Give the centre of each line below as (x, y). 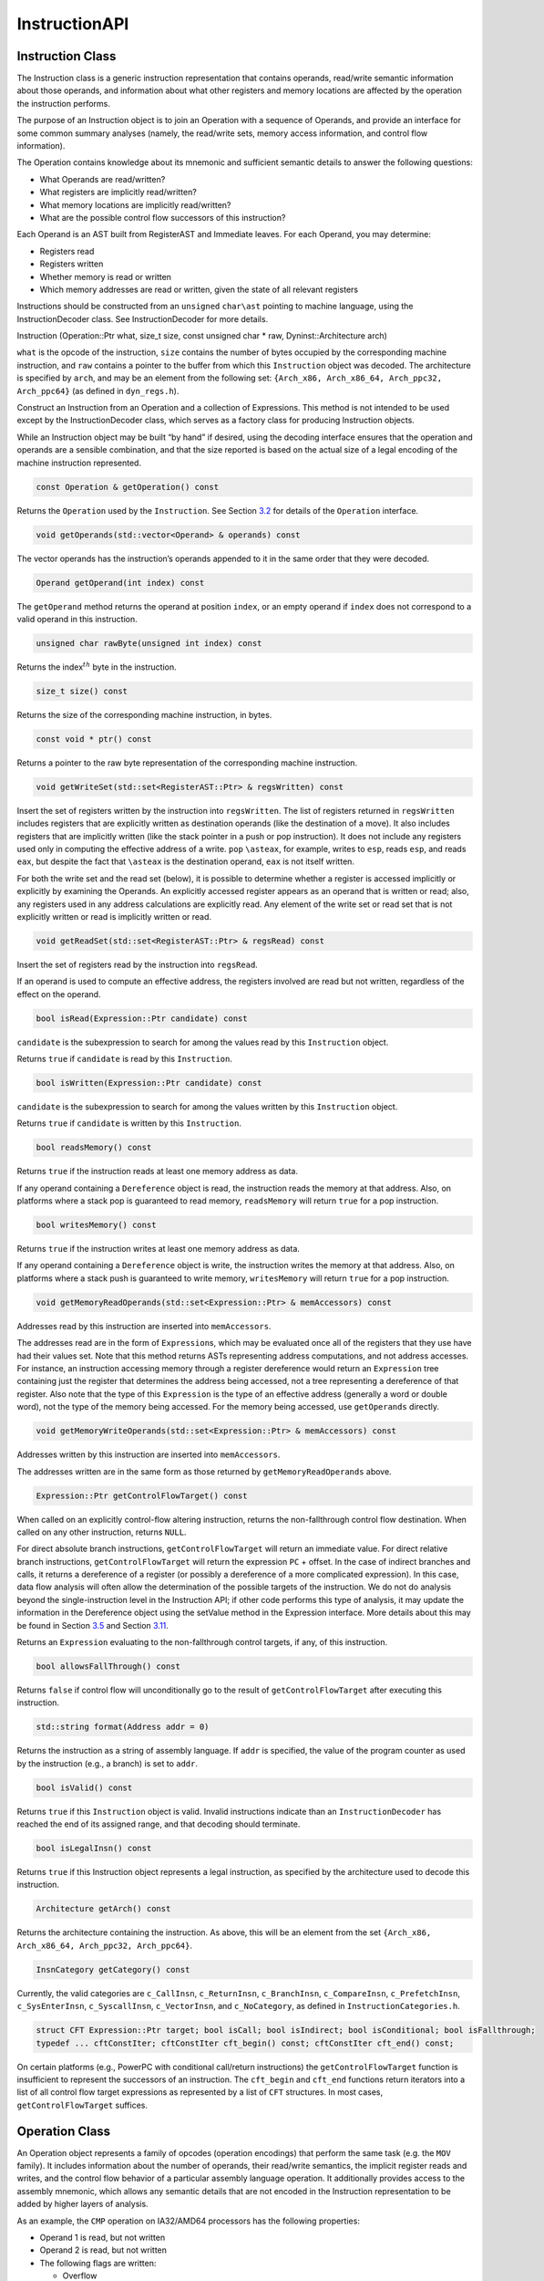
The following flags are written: (98, 2263)
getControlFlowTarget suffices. (82, 2105)
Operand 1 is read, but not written (103, 2237)
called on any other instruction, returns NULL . (102, 1532)
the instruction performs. (64, 103)
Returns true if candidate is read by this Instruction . (124, 1059)
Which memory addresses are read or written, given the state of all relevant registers (199, 289)
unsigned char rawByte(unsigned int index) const (149, 643)
